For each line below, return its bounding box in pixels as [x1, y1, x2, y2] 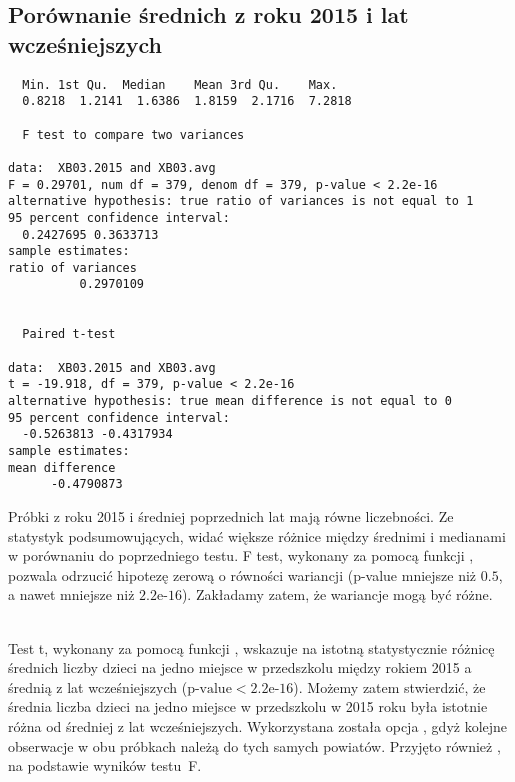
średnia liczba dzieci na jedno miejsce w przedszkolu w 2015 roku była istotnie [8, 696, 488, 717]
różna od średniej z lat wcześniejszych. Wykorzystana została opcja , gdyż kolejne [8, 715, 508, 736]
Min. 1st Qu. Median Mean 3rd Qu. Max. [22, 77, 338, 92]
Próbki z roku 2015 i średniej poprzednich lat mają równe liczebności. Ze [8, 506, 454, 526]
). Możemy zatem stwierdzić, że [293, 676, 486, 697]
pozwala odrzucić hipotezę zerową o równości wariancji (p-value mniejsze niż [8, 564, 477, 585]
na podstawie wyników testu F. [8, 755, 202, 776]
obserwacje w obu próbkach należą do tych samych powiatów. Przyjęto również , [8, 735, 501, 756]
